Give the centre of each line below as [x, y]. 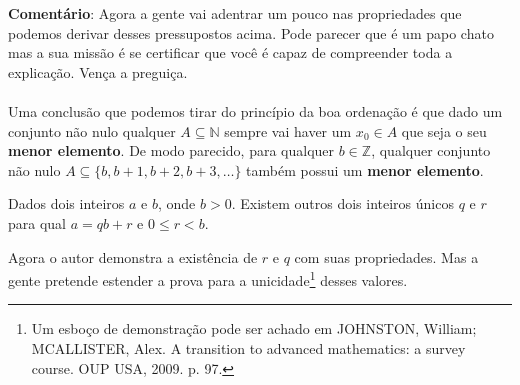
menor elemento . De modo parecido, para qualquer [171, 150]
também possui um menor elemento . [365, 169]
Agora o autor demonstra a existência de [133, 256]
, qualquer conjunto [431, 150]
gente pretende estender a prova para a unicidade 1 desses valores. [208, 278]
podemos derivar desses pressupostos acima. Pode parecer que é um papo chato [251, 32]
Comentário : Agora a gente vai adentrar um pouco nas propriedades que [235, 13]
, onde [176, 203]
